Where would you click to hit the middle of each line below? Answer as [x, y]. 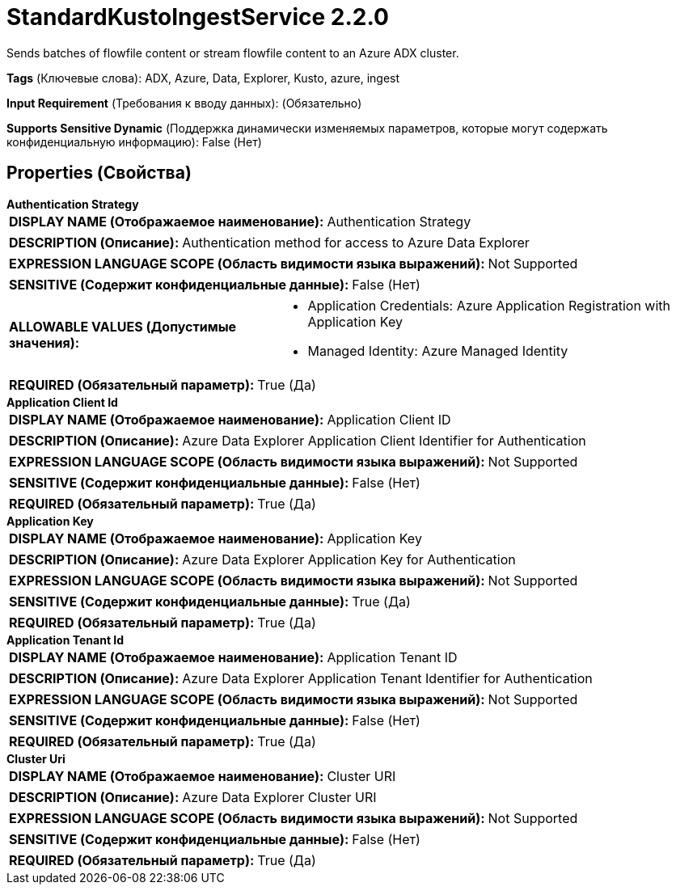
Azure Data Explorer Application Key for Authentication [349, 559]
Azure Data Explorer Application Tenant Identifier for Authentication [387, 678]
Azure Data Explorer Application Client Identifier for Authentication [384, 440]
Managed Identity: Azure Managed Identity [438, 350]
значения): [44, 342]
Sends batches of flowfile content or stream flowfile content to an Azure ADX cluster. [233, 53]
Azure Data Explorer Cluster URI [279, 797]
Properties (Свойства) [99, 173]
